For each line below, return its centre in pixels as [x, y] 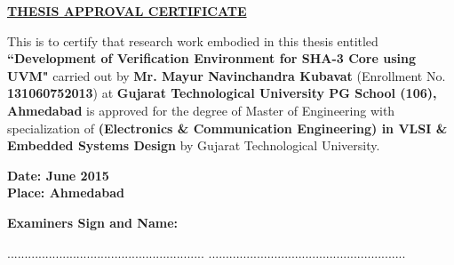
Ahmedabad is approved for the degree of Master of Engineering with [201, 110]
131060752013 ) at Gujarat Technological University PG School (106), [222, 93]
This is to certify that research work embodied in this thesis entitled [193, 40]
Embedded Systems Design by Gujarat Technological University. [194, 145]
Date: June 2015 [58, 175]
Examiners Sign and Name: [92, 222]
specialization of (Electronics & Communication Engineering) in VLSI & [227, 128]
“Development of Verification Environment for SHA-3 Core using [212, 58]
